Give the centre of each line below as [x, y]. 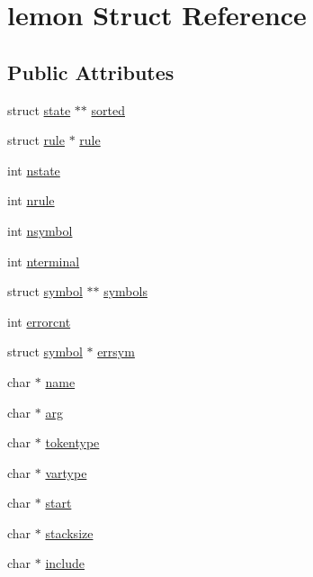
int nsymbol [40, 230]
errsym [116, 352]
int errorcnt [39, 321]
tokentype [72, 442]
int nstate [34, 170]
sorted [108, 109]
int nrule [31, 200]
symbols [125, 291]
